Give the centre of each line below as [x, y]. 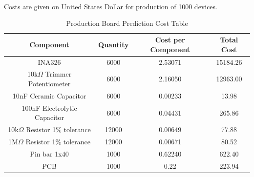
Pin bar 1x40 [49, 153]
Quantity [114, 44]
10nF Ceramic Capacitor [49, 95]
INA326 [49, 62]
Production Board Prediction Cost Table [127, 23]
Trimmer [58, 74]
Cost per [170, 40]
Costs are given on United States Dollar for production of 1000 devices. [111, 6]
